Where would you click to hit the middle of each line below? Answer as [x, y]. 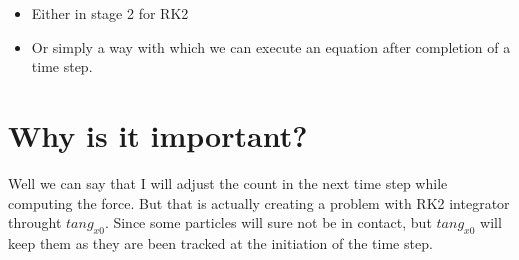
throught [35, 222]
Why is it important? [158, 134]
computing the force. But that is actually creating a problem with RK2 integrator [259, 202]
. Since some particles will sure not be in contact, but [268, 222]
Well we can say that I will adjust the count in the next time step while [228, 182]
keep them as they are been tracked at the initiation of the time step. [220, 242]
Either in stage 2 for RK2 [110, 13]
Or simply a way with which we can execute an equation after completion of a [271, 46]
